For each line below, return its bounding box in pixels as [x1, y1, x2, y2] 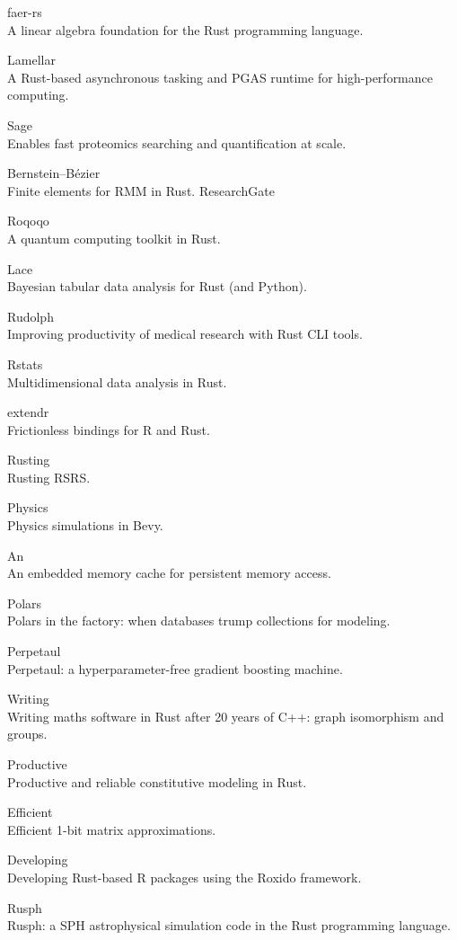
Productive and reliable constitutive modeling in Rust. [7, 772, 307, 791]
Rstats [7, 354, 43, 373]
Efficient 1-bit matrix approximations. [7, 820, 216, 838]
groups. [7, 724, 48, 743]
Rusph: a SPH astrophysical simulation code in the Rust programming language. [7, 916, 451, 935]
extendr [7, 403, 49, 421]
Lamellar [7, 50, 56, 69]
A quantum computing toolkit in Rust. [7, 228, 221, 247]
